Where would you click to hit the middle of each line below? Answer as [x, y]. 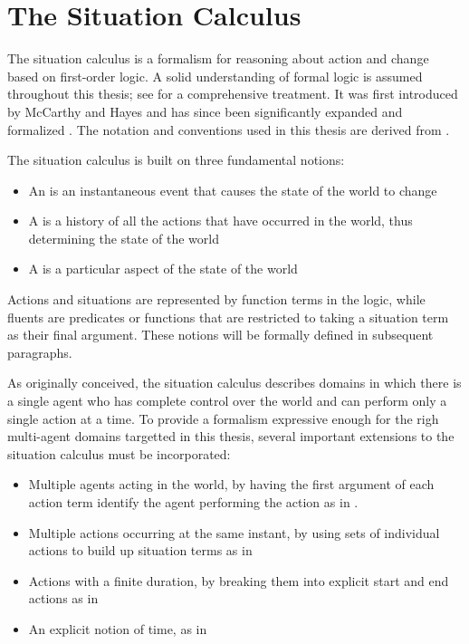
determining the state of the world [124, 238]
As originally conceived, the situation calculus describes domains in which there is [234, 383]
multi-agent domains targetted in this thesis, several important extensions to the [231, 436]
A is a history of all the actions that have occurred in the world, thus [220, 221]
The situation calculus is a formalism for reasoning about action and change [218, 58]
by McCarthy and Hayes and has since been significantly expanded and [205, 111]
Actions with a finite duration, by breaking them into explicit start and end [239, 580]
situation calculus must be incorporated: [119, 453]
